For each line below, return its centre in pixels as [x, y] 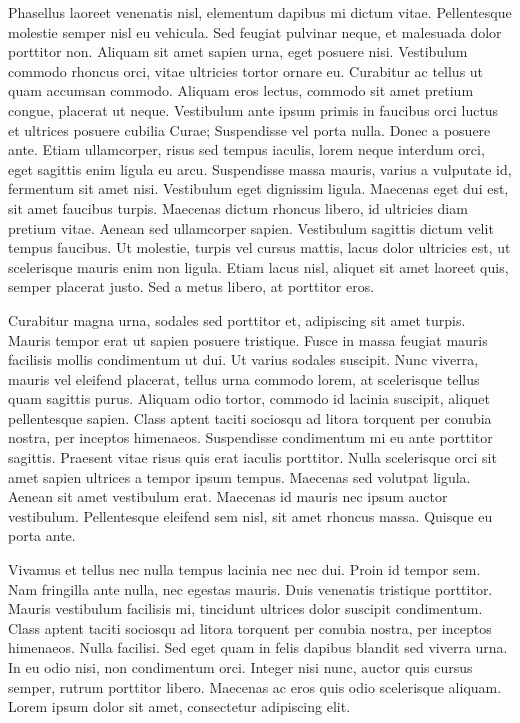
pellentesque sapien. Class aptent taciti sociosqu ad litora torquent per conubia [250, 417]
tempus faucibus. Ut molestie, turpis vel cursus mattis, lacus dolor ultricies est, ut [259, 247]
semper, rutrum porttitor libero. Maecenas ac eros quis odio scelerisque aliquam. [255, 686]
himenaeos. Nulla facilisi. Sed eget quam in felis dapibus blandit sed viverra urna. [258, 647]
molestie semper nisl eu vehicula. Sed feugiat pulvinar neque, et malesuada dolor [255, 31]
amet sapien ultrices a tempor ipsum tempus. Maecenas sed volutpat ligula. [239, 476]
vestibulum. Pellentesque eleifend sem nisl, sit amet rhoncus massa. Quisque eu [250, 515]
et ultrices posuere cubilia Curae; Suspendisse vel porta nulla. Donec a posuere [249, 129]
